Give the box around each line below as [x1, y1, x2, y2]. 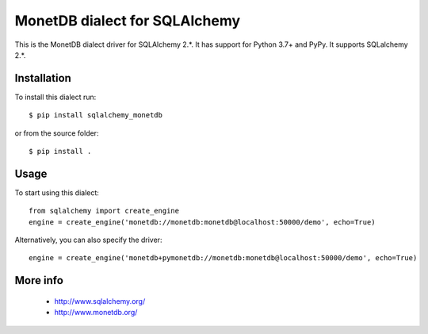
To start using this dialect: [14, 187, 99, 198]
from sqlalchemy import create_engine [29, 206, 180, 216]
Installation [14, 71, 71, 85]
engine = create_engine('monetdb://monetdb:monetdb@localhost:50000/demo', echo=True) [29, 217, 376, 226]
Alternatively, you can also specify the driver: [14, 235, 162, 245]
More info [14, 274, 63, 287]
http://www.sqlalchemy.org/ [54, 296, 146, 305]
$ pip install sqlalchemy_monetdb [29, 111, 162, 120]
